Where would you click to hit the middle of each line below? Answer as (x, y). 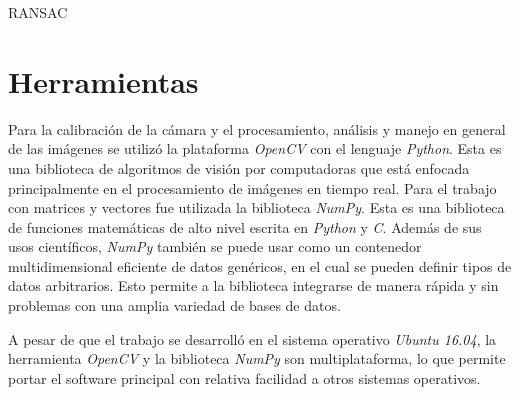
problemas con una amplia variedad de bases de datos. (174, 305)
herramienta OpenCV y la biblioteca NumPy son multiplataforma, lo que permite (257, 358)
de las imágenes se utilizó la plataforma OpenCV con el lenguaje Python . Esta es (255, 148)
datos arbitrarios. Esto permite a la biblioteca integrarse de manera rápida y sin (253, 285)
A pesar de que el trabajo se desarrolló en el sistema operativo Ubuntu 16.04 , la (252, 338)
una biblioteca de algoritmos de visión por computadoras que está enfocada (239, 167)
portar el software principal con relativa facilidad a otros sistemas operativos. (244, 377)
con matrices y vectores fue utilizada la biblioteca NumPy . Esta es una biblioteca (256, 207)
